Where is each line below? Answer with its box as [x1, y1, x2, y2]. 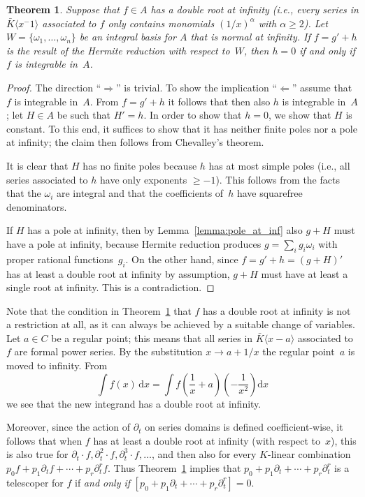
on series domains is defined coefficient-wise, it [145, 420, 343, 434]
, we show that [268, 107, 331, 122]
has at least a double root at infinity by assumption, [6, 266, 230, 281]
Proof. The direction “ [6, 80, 101, 94]
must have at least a [261, 266, 348, 281]
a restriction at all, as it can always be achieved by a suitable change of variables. [6, 317, 356, 332]
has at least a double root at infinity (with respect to [93, 433, 321, 447]
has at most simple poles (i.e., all [208, 158, 350, 172]
